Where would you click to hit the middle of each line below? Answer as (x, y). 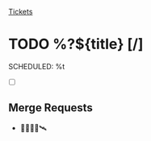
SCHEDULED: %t (37, 66)
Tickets (21, 12)
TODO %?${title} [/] (76, 44)
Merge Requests (50, 108)
